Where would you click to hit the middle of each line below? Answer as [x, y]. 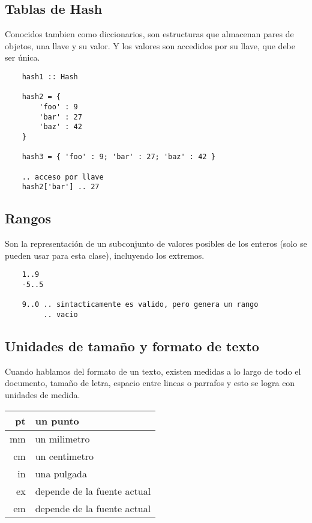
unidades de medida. [43, 394]
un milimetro [62, 438]
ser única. [22, 57]
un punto [57, 420]
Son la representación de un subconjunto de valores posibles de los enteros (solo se [156, 243]
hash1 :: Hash [50, 77]
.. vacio [61, 314]
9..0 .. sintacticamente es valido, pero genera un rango [140, 305]
